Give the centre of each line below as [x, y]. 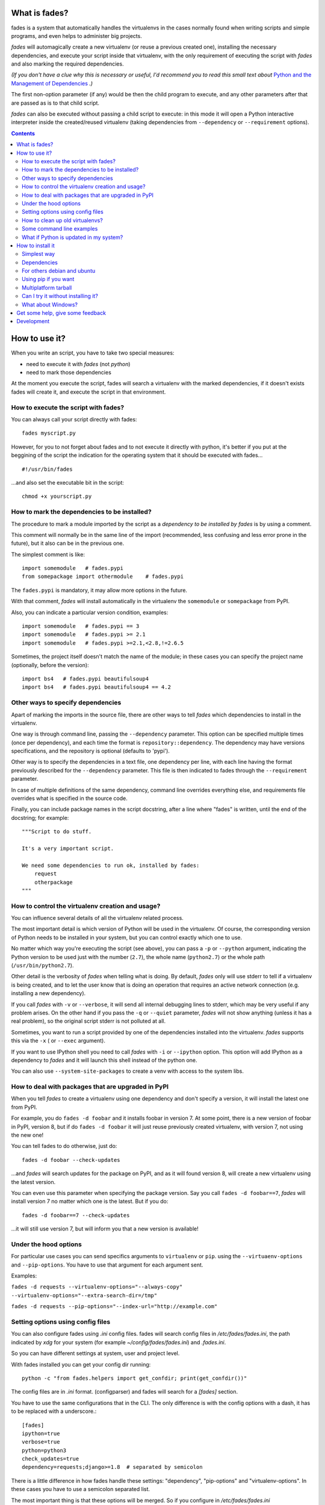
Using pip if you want [48, 279]
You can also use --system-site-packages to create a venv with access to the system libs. [127, 1071]
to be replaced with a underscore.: [54, 1411]
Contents [23, 133]
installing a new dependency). [48, 993]
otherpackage [53, 882]
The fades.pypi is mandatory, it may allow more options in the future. [99, 590]
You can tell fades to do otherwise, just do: [64, 1146]
